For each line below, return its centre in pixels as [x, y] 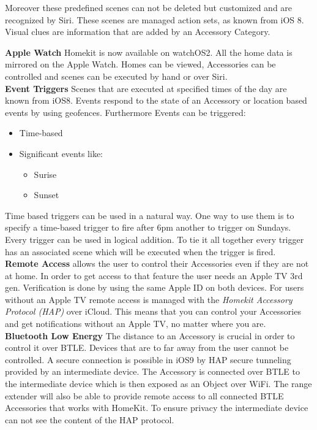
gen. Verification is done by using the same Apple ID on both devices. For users [155, 287]
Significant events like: [61, 153]
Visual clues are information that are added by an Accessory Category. [138, 32]
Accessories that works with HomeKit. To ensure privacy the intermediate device [157, 408]
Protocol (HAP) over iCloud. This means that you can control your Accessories [153, 311]
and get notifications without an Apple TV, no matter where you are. [136, 324]
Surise [45, 174]
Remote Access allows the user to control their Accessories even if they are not [157, 263]
